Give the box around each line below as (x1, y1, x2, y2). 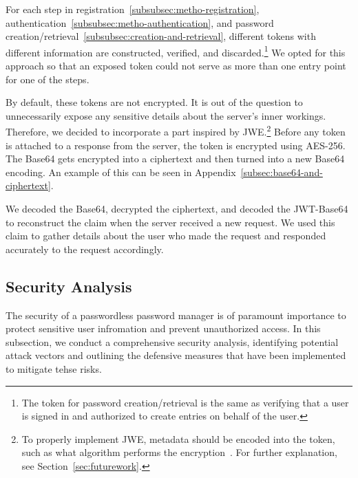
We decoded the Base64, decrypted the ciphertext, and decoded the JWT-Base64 (6, 202, 348, 216)
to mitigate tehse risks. (6, 361, 102, 376)
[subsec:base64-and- (240, 164, 323, 179)
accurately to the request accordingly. (6, 241, 164, 256)
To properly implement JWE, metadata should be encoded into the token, (21, 431, 335, 446)
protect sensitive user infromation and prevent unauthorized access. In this (6, 321, 321, 336)
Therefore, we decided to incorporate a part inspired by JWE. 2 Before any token (6, 122, 346, 139)
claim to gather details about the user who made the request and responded (6, 228, 326, 243)
